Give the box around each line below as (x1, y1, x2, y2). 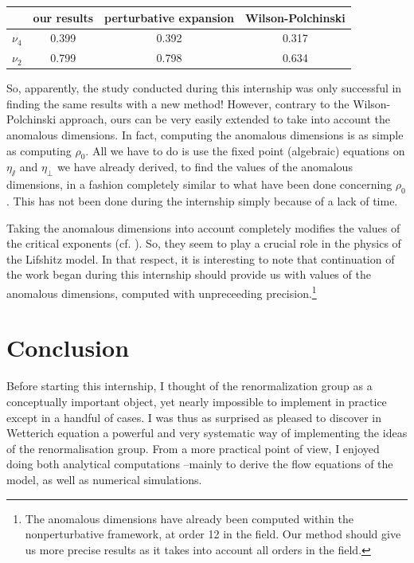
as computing (6, 142, 72, 158)
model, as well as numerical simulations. (6, 471, 202, 487)
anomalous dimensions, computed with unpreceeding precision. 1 (6, 283, 317, 301)
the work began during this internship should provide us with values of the (6, 266, 371, 283)
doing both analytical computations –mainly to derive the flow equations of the (6, 455, 393, 472)
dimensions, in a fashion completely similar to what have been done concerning (6, 176, 393, 193)
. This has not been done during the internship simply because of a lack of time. (6, 193, 398, 209)
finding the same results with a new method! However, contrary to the (6, 95, 350, 111)
